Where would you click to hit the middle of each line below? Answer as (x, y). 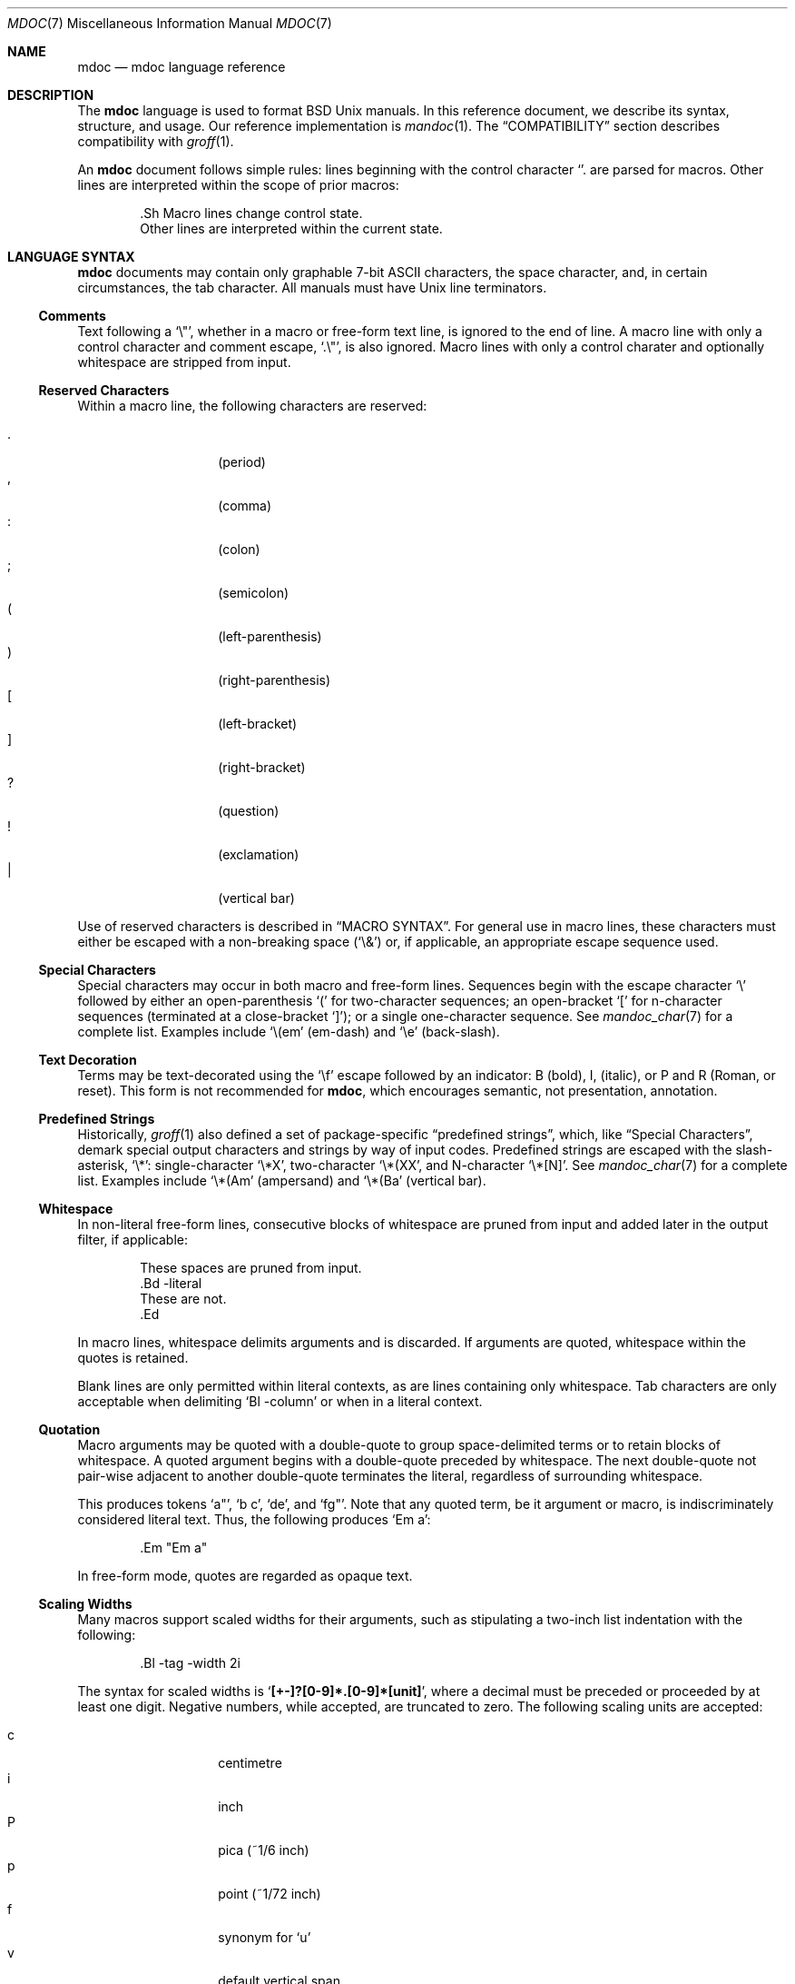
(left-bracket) (258, 724)
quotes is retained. (133, 1358)
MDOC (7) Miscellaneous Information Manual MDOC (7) (170, 23)
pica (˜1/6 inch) (264, 1850)
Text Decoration (88, 1060)
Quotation (69, 1429)
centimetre (250, 1763)
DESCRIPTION (51, 95)
